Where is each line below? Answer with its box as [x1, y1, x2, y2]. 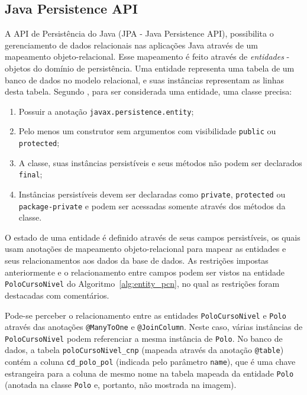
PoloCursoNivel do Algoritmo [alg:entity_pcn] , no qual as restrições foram [5, 277, 280, 290]
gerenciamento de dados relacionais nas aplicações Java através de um [5, 38, 258, 51]
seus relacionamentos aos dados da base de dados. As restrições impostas [5, 254, 269, 267]
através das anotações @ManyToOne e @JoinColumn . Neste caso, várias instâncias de [5, 320, 303, 333]
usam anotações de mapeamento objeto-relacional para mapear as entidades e [5, 242, 286, 255]
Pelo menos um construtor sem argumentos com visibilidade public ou [18, 125, 276, 137]
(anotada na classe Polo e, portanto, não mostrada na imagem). [5, 378, 237, 391]
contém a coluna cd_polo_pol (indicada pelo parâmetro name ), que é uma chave [5, 355, 296, 368]
